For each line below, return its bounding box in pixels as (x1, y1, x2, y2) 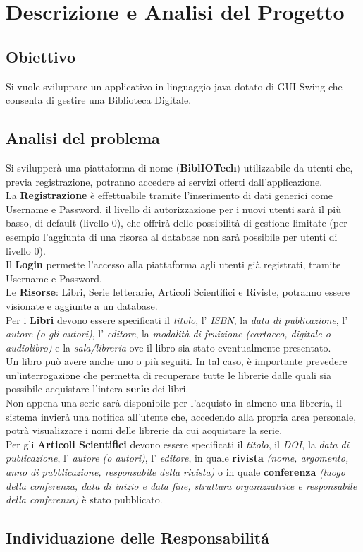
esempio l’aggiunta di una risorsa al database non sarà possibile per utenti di (6, 229, 338, 244)
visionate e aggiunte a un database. (6, 298, 158, 313)
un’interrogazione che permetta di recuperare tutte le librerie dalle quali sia (6, 367, 332, 382)
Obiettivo (6, 45, 75, 67)
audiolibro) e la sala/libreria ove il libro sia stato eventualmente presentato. (6, 340, 331, 354)
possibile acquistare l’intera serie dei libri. (6, 381, 189, 396)
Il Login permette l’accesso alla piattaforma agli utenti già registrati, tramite (6, 257, 341, 272)
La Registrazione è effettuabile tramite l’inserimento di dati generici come (6, 188, 333, 203)
